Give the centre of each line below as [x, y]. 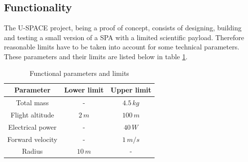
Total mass [32, 103]
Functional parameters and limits [79, 73]
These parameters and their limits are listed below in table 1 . [96, 56]
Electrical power [32, 127]
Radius [32, 151]
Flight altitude [32, 114]
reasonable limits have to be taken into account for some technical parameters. [122, 47]
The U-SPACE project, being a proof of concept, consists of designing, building [123, 28]
